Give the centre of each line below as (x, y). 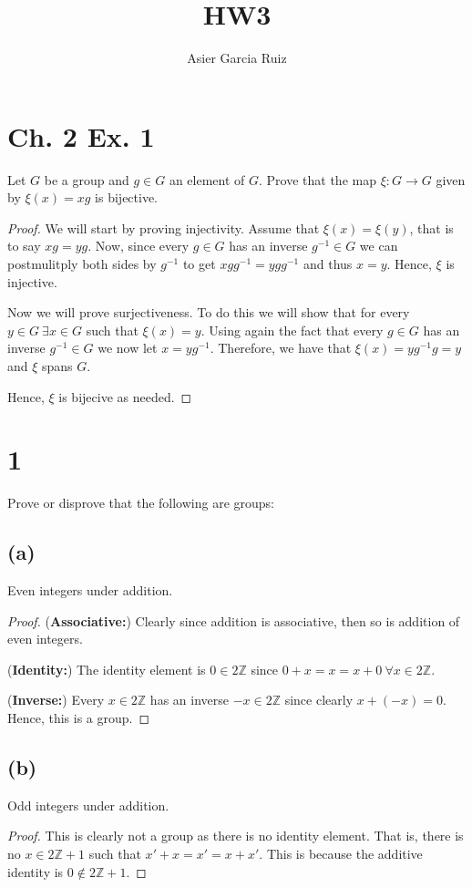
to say (24, 246)
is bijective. (127, 197)
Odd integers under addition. (88, 805)
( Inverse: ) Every (56, 700)
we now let (128, 348)
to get (199, 264)
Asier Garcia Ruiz (237, 58)
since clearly (319, 700)
